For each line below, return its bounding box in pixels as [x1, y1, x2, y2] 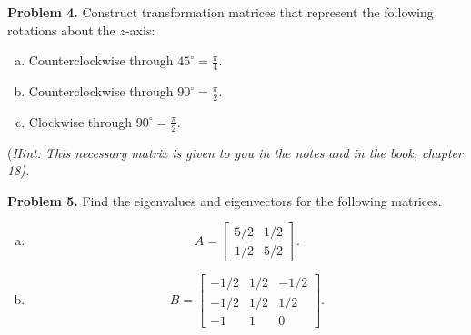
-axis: [125, 20, 155, 39]
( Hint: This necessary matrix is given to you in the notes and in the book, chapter [7, 143, 463, 162]
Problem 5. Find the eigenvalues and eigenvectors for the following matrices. [7, 191, 442, 210]
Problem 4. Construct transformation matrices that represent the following [7, 3, 434, 21]
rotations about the [7, 20, 115, 39]
